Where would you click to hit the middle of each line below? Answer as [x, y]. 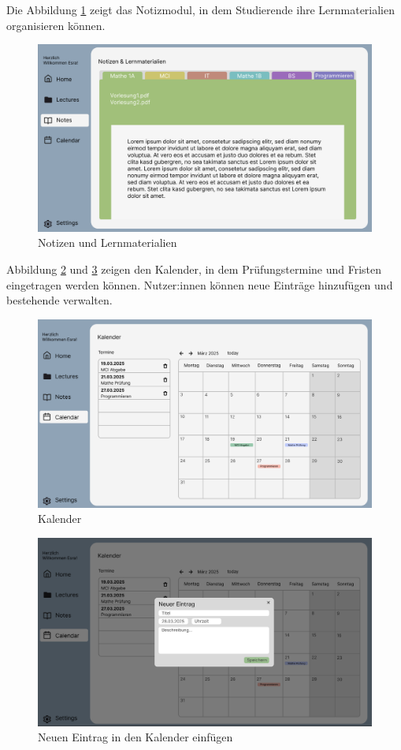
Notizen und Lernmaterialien [108, 243]
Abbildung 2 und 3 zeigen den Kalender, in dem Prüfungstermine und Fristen [194, 269]
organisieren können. [56, 25]
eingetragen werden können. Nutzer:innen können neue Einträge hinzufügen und [200, 284]
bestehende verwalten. [59, 300]
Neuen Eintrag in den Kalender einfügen [136, 737]
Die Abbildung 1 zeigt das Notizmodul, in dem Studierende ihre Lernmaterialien [201, 9]
